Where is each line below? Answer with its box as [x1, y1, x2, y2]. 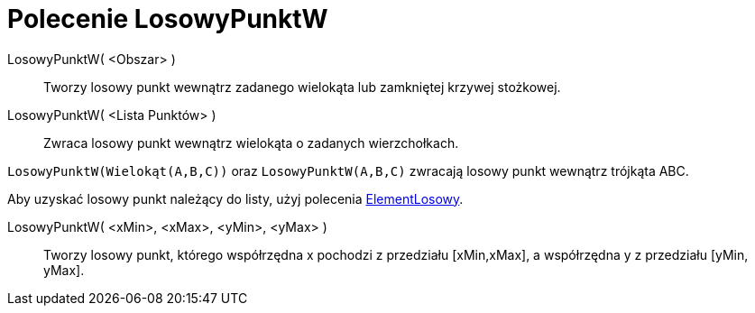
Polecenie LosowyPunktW [7, 4, 328, 34]
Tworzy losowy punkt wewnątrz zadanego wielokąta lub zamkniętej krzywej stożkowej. [43, 78, 561, 95]
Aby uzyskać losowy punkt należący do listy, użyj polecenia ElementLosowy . [7, 190, 464, 207]
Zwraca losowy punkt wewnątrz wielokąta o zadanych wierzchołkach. [43, 134, 459, 151]
